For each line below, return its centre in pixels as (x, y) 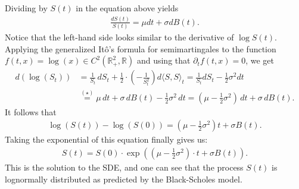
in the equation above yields (127, 8)
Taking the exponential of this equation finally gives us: (106, 139)
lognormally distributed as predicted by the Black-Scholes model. (124, 179)
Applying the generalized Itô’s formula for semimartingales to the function (141, 48)
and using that (163, 60)
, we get (260, 60)
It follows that (31, 111)
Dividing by (26, 8)
